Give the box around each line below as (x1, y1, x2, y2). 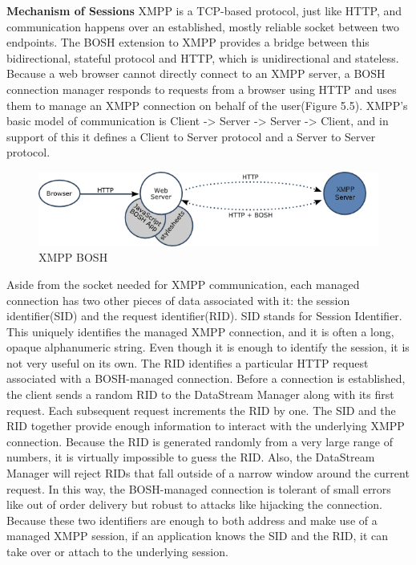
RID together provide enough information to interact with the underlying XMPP (6, 417, 405, 434)
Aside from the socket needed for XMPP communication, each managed (6, 275, 360, 292)
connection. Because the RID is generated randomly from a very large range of (6, 433, 393, 449)
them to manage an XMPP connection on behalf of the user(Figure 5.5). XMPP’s (6, 96, 408, 113)
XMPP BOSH (38, 249, 108, 266)
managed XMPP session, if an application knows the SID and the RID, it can (6, 527, 389, 544)
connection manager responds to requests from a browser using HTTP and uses (6, 80, 397, 97)
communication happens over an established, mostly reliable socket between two (6, 18, 400, 35)
